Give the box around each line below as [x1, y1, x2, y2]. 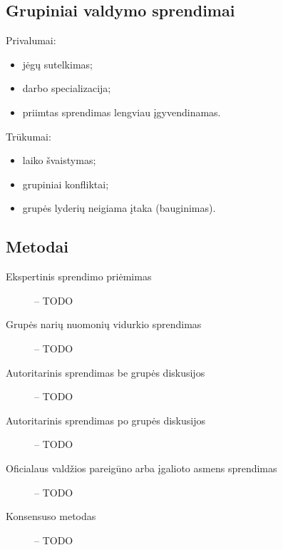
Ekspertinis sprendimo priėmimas [6, 269, 152, 284]
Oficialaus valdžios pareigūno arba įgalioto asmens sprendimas [6, 460, 277, 475]
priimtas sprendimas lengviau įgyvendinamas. [22, 104, 221, 119]
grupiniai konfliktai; [22, 176, 109, 191]
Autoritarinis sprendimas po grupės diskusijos [6, 412, 205, 427]
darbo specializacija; [22, 81, 111, 96]
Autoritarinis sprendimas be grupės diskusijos [6, 365, 205, 380]
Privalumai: [6, 33, 56, 48]
